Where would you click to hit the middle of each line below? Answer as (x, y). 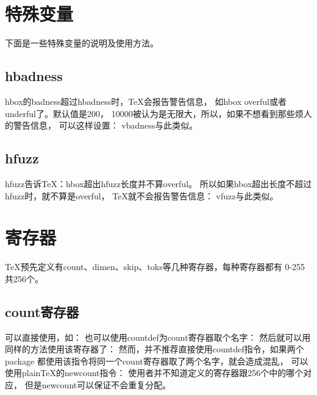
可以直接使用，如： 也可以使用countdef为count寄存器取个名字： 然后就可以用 (158, 337)
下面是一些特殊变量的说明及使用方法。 (82, 43)
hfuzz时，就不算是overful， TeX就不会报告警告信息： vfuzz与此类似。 (142, 195)
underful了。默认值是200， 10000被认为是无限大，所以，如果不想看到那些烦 (154, 113)
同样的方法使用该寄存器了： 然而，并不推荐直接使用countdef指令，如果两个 (155, 349)
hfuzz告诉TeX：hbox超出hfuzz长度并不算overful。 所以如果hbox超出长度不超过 (158, 183)
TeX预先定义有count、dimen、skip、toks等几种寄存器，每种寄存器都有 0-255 (155, 267)
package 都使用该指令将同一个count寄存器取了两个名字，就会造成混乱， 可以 (157, 361)
